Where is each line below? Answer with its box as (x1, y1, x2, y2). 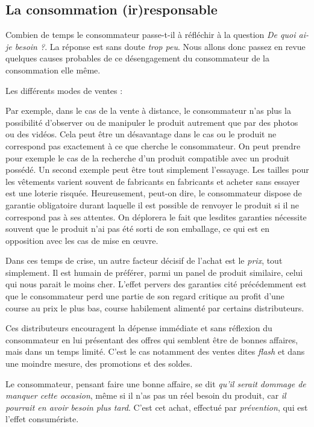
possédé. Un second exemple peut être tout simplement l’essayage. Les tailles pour (5, 163, 309, 176)
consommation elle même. (5, 63, 101, 76)
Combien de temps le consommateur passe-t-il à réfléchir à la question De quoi (5, 28, 296, 41)
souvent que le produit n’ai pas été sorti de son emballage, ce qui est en (5, 222, 269, 235)
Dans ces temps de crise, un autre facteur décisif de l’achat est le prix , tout (5, 254, 283, 267)
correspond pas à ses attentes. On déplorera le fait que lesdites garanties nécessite (5, 210, 307, 223)
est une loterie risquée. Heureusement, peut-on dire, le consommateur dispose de (5, 187, 302, 199)
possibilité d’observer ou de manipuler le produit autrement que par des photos (5, 116, 298, 128)
